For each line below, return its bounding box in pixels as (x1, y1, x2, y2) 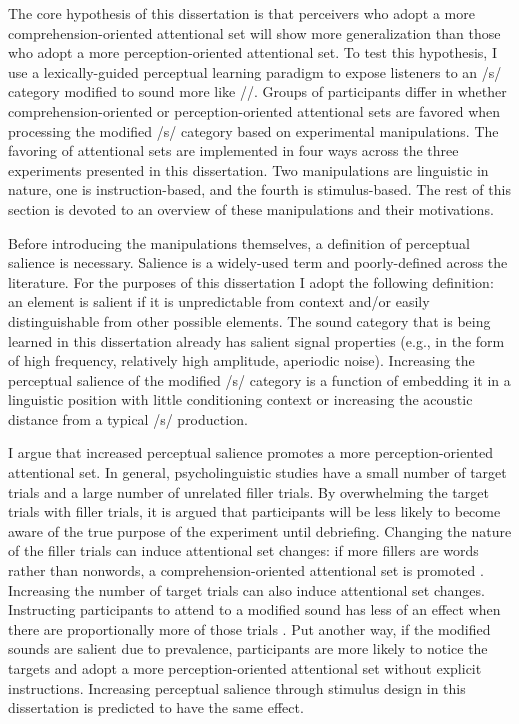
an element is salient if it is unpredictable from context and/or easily (8, 291, 430, 312)
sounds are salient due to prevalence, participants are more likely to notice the (8, 638, 488, 659)
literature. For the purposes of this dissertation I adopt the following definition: (8, 271, 494, 292)
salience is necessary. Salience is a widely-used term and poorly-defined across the (8, 252, 508, 273)
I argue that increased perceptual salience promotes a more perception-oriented (8, 442, 494, 463)
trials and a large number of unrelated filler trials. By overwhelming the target (8, 481, 489, 502)
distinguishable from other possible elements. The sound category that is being (8, 310, 491, 331)
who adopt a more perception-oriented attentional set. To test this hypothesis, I (8, 42, 497, 63)
